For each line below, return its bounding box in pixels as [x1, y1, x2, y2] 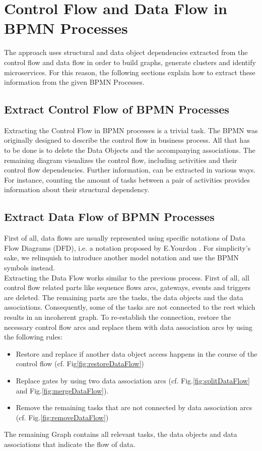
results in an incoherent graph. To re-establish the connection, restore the [4, 312, 231, 322]
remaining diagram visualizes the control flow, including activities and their [4, 154, 237, 165]
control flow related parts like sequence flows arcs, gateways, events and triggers [4, 282, 251, 293]
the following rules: [4, 331, 63, 342]
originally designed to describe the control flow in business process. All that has [4, 135, 250, 145]
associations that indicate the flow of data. [4, 438, 136, 449]
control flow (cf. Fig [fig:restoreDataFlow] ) [16, 358, 144, 369]
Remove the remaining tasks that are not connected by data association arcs [16, 402, 252, 413]
